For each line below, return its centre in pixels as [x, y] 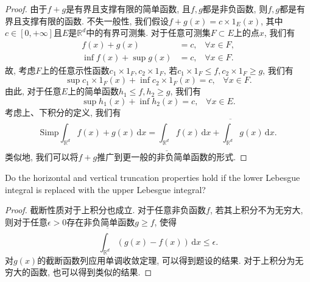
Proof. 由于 [26, 9]
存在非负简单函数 [101, 221]
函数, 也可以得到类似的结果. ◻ [91, 272]
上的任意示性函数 [75, 70]
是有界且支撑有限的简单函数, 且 [128, 9]
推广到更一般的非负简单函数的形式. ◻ [172, 157]
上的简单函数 [93, 91]
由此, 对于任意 [33, 91]
